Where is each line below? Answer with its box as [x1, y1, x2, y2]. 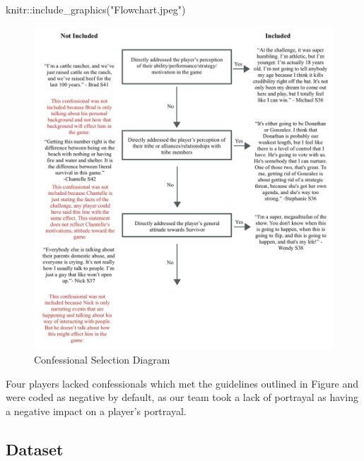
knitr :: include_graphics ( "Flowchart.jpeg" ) [6, 2, 186, 16]
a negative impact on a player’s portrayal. [6, 403, 187, 418]
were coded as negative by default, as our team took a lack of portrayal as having [6, 390, 358, 405]
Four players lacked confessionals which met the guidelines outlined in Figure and [6, 376, 359, 390]
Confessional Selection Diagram [34, 352, 170, 367]
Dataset [6, 438, 64, 460]
